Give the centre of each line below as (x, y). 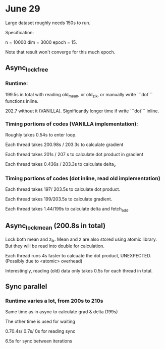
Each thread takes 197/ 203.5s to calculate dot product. (63, 189)
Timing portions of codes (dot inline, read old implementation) (83, 178)
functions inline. (22, 101)
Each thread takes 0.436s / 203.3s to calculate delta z (61, 164)
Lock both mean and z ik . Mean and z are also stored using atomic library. (81, 240)
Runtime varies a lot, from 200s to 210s (54, 301)
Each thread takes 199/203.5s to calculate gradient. (59, 199)
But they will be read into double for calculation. (55, 246)
